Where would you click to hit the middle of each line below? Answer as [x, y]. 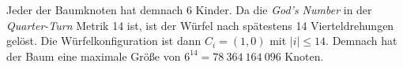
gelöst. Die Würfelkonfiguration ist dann [104, 41]
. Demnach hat [362, 41]
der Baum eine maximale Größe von [94, 56]
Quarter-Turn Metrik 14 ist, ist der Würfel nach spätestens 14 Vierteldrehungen [200, 25]
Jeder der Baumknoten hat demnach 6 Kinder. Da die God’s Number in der [189, 9]
